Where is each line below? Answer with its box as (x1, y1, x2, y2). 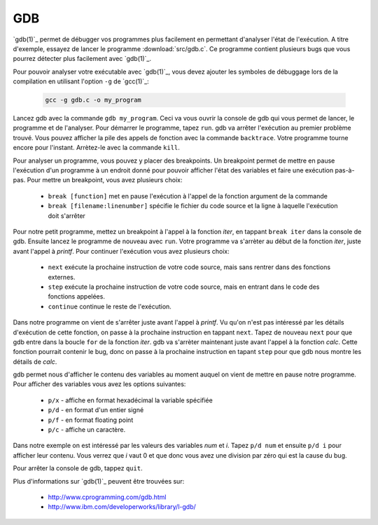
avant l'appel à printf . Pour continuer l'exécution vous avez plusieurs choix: (13, 247, 230, 255)
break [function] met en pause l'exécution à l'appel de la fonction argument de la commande (48, 191, 328, 200)
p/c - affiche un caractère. (48, 425, 126, 434)
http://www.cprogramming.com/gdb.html (48, 493, 167, 501)
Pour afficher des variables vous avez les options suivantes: (13, 380, 186, 388)
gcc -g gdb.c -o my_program (45, 96, 141, 104)
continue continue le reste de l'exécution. (48, 302, 171, 311)
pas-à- (335, 166, 355, 175)
